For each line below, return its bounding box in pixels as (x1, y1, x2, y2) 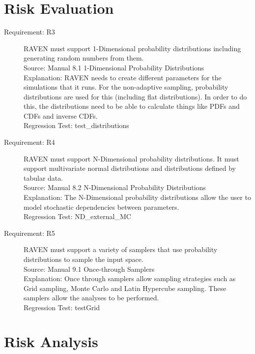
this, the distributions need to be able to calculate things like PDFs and (24, 101, 240, 111)
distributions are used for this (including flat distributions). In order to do (24, 91, 247, 101)
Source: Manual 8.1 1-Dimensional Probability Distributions (24, 62, 204, 72)
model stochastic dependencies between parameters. (24, 201, 179, 212)
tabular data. (24, 172, 63, 183)
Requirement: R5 (4, 227, 55, 238)
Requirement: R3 (4, 27, 55, 37)
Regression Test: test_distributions (24, 120, 129, 130)
